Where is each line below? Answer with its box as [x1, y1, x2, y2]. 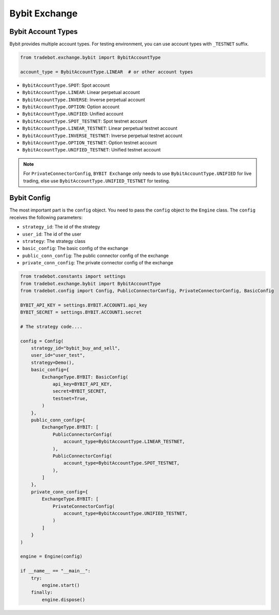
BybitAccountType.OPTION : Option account [22, 103, 120, 110]
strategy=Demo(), [31, 359, 75, 366]
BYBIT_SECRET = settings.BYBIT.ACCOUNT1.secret [20, 310, 142, 315]
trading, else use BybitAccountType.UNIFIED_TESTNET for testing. [23, 178, 170, 184]
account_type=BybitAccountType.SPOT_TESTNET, [63, 460, 180, 466]
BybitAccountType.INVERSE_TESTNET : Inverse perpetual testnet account [22, 132, 183, 139]
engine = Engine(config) [20, 553, 83, 560]
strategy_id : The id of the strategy [22, 224, 100, 230]
